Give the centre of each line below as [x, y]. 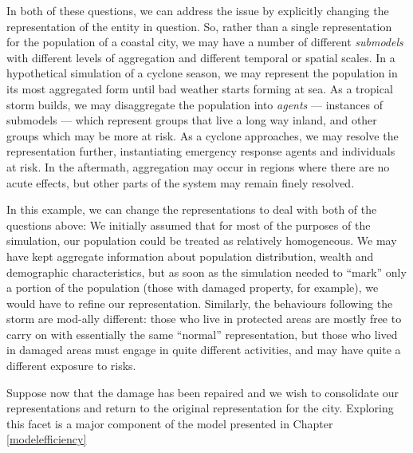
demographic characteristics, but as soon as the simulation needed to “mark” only [206, 272]
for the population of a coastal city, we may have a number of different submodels [205, 42]
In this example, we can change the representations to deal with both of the [192, 209]
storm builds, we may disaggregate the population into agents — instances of [195, 104]
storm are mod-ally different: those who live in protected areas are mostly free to [204, 319]
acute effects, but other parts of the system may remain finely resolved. [181, 182]
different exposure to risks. [71, 366]
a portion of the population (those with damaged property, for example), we [193, 288]
